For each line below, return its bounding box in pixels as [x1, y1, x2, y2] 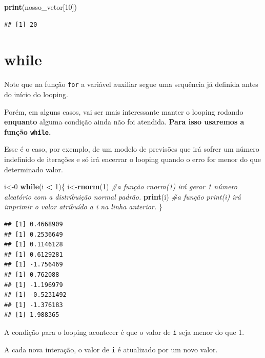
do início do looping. [4, 88, 68, 99]
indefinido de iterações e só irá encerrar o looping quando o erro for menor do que [4, 154, 261, 164]
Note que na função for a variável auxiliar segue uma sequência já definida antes [4, 79, 258, 89]
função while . [4, 126, 51, 137]
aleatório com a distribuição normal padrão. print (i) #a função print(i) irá [4, 191, 241, 202]
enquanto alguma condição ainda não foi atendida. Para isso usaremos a [4, 116, 244, 127]
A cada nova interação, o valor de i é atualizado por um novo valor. [4, 344, 218, 354]
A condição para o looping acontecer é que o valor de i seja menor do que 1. [4, 326, 244, 337]
